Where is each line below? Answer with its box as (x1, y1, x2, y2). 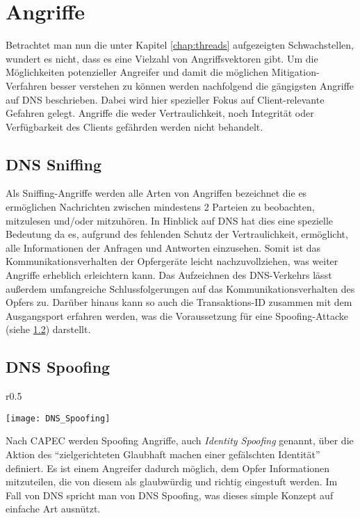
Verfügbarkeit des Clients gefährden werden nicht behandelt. (6, 119, 263, 133)
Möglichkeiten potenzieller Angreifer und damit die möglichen (6, 65, 269, 79)
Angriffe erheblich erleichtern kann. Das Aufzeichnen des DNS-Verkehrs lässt (6, 268, 332, 282)
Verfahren (6, 78, 47, 92)
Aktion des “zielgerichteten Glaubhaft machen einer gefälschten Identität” (6, 447, 320, 462)
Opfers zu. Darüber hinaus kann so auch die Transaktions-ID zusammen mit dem (6, 295, 352, 309)
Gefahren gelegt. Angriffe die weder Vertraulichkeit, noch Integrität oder (6, 106, 314, 120)
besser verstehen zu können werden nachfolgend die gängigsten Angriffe (50, 78, 354, 92)
